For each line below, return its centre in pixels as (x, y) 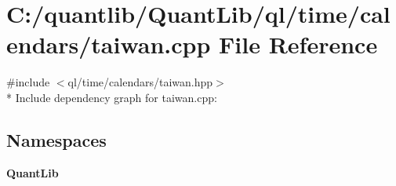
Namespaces (56, 139)
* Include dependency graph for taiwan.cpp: (112, 97)
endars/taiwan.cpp (109, 44)
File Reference (298, 44)
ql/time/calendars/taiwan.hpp (140, 82)
